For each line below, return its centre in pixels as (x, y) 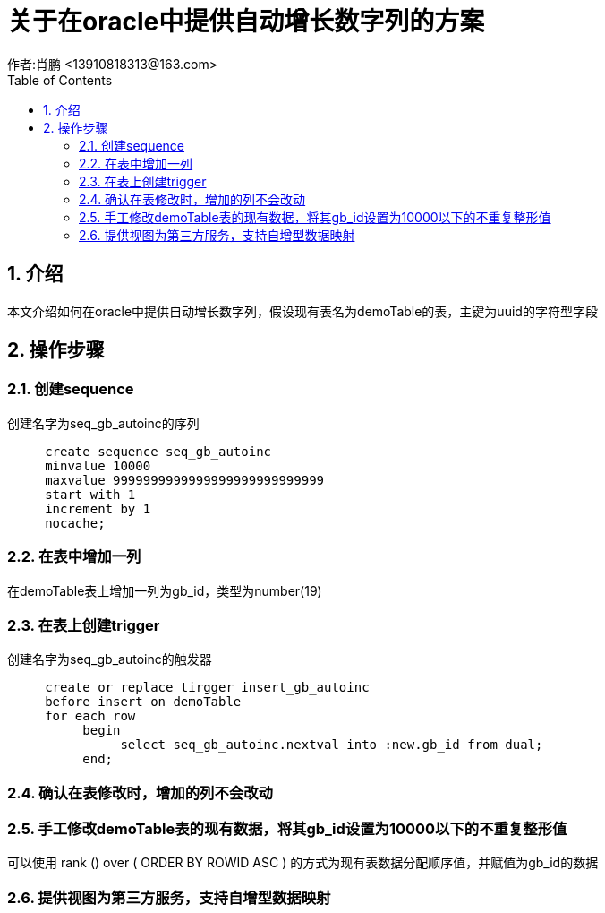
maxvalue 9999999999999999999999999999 (185, 480)
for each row (90, 716)
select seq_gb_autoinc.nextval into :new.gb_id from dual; (332, 745)
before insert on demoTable (143, 702)
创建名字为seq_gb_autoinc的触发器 (110, 659)
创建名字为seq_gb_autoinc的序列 (103, 423)
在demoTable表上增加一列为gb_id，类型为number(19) (165, 590)
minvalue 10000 (98, 465)
